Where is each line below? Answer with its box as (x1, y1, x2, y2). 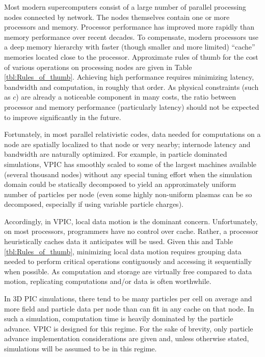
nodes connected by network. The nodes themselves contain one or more (4, 11, 230, 22)
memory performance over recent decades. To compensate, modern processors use (4, 31, 258, 42)
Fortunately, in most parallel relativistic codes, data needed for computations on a (4, 129, 261, 139)
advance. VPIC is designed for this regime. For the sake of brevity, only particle (4, 323, 253, 334)
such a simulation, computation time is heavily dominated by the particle (4, 313, 233, 324)
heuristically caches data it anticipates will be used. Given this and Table (4, 236, 233, 247)
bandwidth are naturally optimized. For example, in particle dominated (4, 149, 227, 159)
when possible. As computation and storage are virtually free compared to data (4, 266, 252, 276)
